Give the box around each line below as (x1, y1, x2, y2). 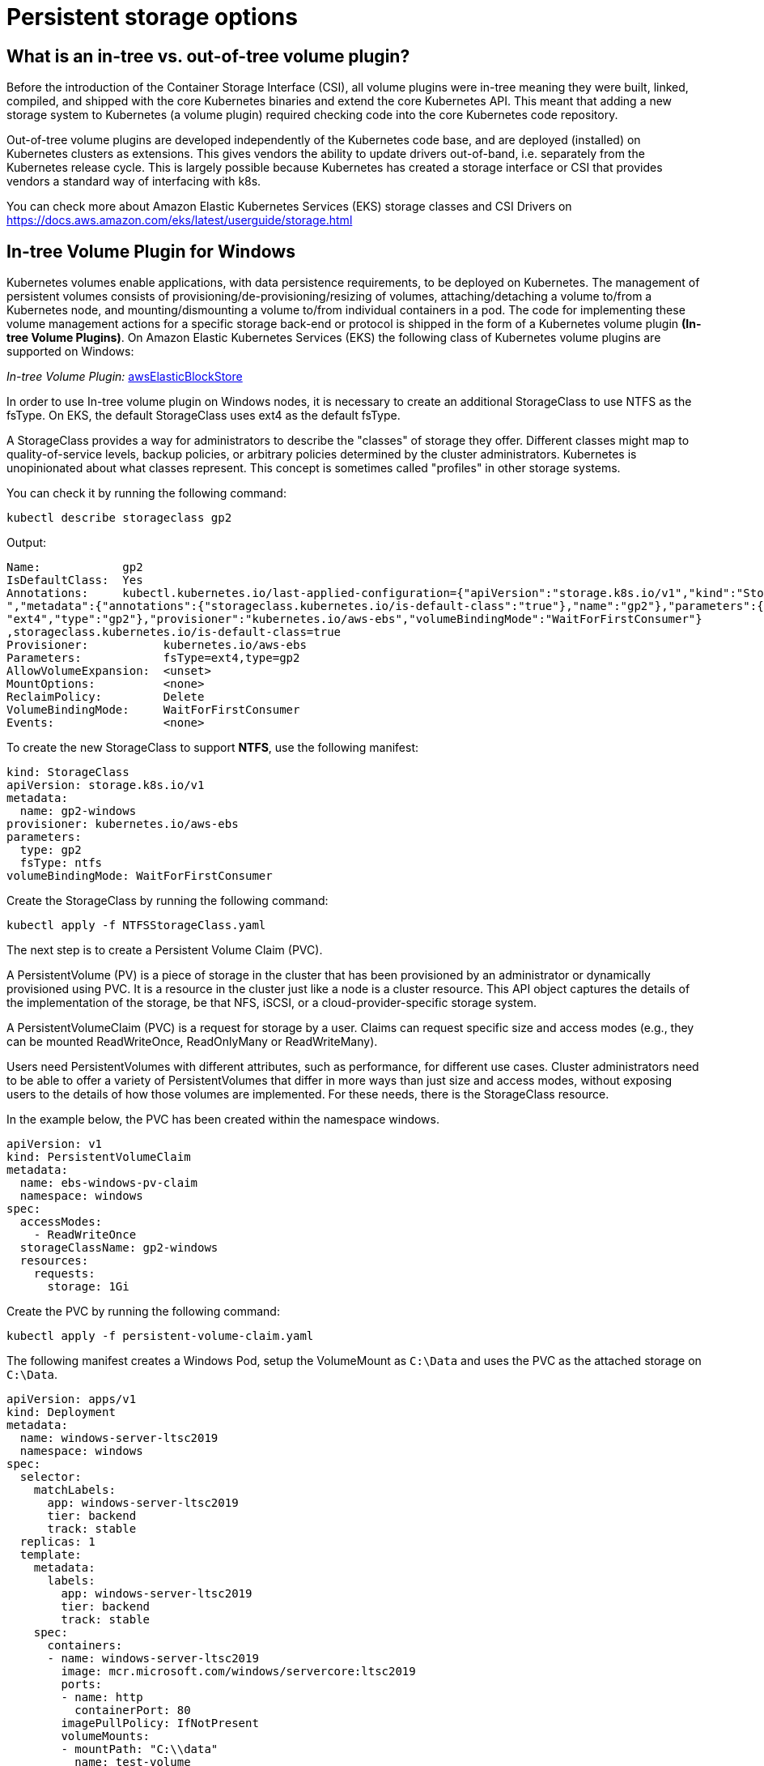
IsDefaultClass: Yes (6, 574, 143, 587)
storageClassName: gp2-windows (19, 1241, 219, 1255)
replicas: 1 (19, 1535, 95, 1549)
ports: (61, 1678, 103, 1691)
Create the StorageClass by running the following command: (6, 894, 329, 908)
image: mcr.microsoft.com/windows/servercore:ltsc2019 (61, 1665, 416, 1679)
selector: (19, 1470, 82, 1484)
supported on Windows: (6, 344, 134, 359)
